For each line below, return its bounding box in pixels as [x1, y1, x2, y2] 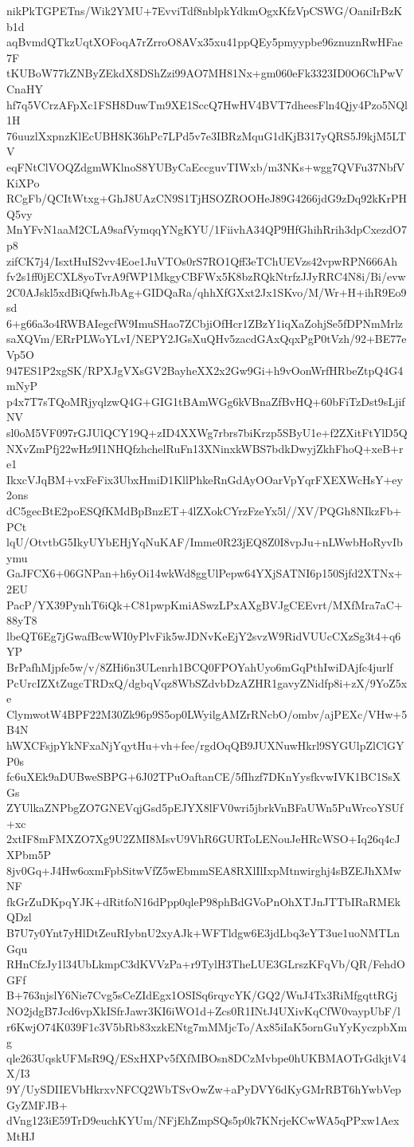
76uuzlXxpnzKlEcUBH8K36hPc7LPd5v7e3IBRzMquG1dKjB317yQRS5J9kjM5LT [6, 127, 407, 144]
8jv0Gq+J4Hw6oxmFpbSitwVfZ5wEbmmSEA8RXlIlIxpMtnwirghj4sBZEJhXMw [6, 861, 401, 878]
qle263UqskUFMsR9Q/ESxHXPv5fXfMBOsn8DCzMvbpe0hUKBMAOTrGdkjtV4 [6, 1049, 407, 1066]
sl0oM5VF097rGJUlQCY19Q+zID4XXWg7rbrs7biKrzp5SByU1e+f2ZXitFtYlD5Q [6, 424, 408, 441]
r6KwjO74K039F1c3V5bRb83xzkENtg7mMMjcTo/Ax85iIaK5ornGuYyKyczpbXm [6, 1018, 408, 1035]
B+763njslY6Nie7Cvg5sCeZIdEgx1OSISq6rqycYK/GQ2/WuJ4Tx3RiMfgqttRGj [6, 987, 398, 1003]
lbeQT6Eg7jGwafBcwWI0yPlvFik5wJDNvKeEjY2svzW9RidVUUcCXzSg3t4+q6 [6, 627, 401, 644]
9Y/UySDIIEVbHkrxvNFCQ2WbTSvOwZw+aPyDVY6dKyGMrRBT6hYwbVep [6, 1080, 401, 1097]
